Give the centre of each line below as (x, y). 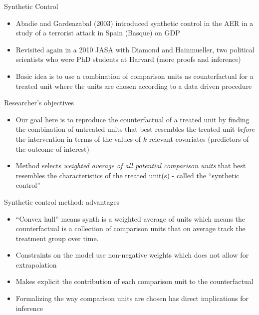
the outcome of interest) (52, 149)
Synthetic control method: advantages (62, 201)
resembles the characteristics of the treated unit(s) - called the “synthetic (128, 175)
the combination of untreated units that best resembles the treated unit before (135, 129)
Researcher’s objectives (39, 103)
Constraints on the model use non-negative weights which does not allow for (132, 255)
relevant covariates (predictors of (199, 139)
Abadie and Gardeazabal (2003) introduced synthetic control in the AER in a (134, 23)
